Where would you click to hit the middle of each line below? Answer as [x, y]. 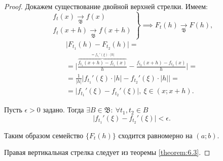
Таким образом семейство [44, 135]
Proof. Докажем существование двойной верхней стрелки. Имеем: [106, 6]
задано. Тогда [63, 110]
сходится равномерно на [155, 135]
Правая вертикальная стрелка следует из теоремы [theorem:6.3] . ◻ [107, 152]
